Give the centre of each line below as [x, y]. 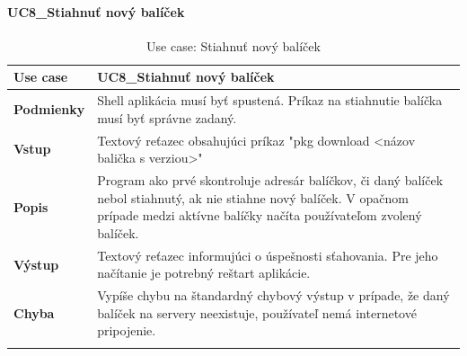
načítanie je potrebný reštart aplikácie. [204, 273]
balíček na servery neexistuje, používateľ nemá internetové [257, 312]
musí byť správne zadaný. [167, 117]
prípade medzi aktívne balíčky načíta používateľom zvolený [260, 215]
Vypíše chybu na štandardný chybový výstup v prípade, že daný [273, 295]
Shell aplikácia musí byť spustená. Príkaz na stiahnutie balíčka [270, 100]
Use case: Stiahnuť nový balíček [233, 45]
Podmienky [49, 109]
